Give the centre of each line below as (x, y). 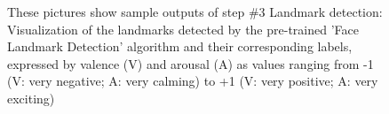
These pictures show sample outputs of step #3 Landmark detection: (195, 11)
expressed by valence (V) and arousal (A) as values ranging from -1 (191, 63)
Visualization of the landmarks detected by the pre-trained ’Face (183, 29)
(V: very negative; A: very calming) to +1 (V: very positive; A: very (193, 81)
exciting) (31, 98)
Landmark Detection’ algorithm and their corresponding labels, (180, 46)
